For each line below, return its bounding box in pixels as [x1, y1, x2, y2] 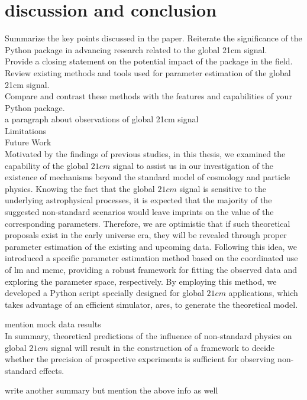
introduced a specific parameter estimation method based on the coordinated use [5, 252, 298, 264]
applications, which [228, 287, 298, 299]
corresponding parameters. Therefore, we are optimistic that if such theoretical [5, 217, 290, 229]
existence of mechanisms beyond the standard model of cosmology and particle [5, 171, 290, 183]
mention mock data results [5, 318, 101, 330]
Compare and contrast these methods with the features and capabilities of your [5, 90, 292, 102]
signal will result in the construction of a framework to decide [51, 341, 274, 353]
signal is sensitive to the [179, 182, 266, 194]
